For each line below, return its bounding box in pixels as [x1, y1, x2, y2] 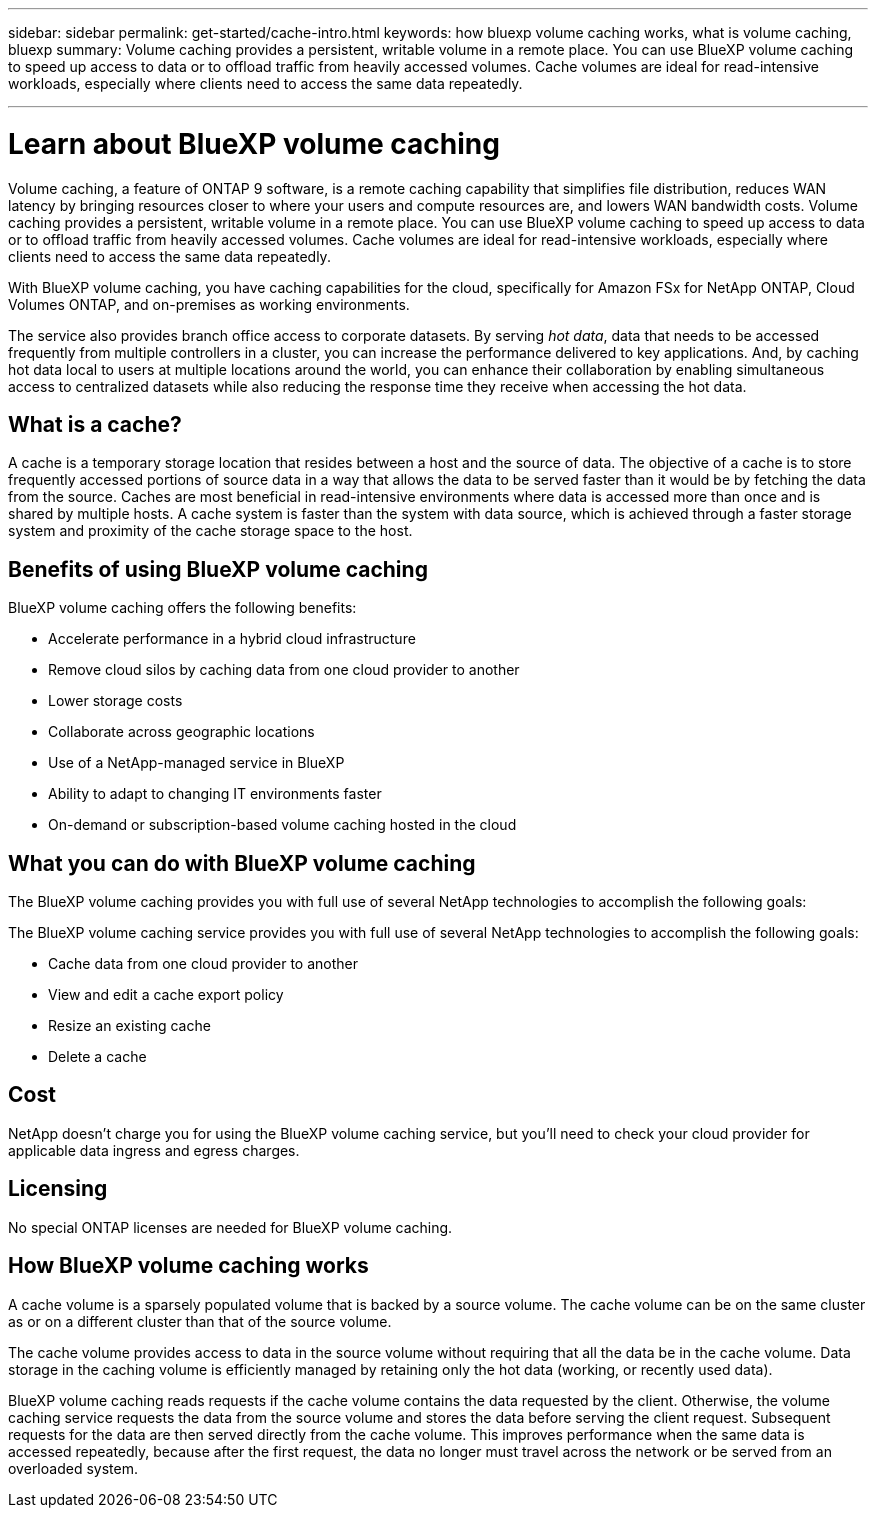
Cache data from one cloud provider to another [48, 955, 359, 973]
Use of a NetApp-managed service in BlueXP [48, 754, 345, 772]
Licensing [8, 1176, 108, 1202]
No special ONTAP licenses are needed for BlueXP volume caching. [8, 1218, 453, 1236]
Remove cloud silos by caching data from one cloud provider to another [48, 661, 520, 679]
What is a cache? [8, 411, 182, 437]
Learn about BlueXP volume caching [8, 126, 500, 161]
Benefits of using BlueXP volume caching [8, 556, 428, 582]
